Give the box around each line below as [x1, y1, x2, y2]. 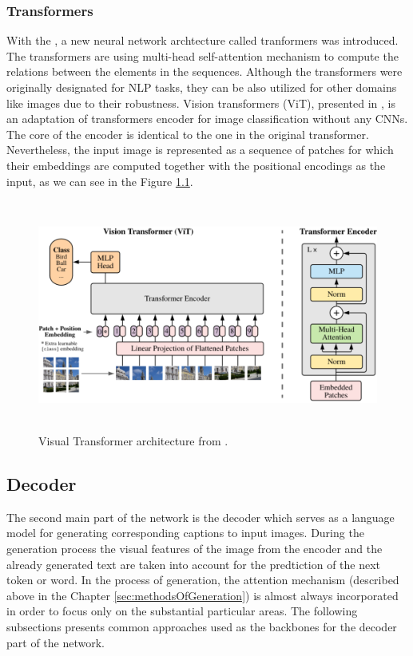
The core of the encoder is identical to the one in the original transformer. [6, 125, 369, 142]
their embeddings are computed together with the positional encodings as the [6, 156, 386, 173]
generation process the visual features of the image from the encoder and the [6, 539, 383, 556]
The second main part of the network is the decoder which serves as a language [6, 508, 395, 525]
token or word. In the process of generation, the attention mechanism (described [6, 571, 399, 588]
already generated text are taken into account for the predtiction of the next [6, 555, 381, 572]
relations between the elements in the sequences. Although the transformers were [6, 63, 403, 80]
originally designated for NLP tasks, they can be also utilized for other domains [6, 79, 397, 95]
